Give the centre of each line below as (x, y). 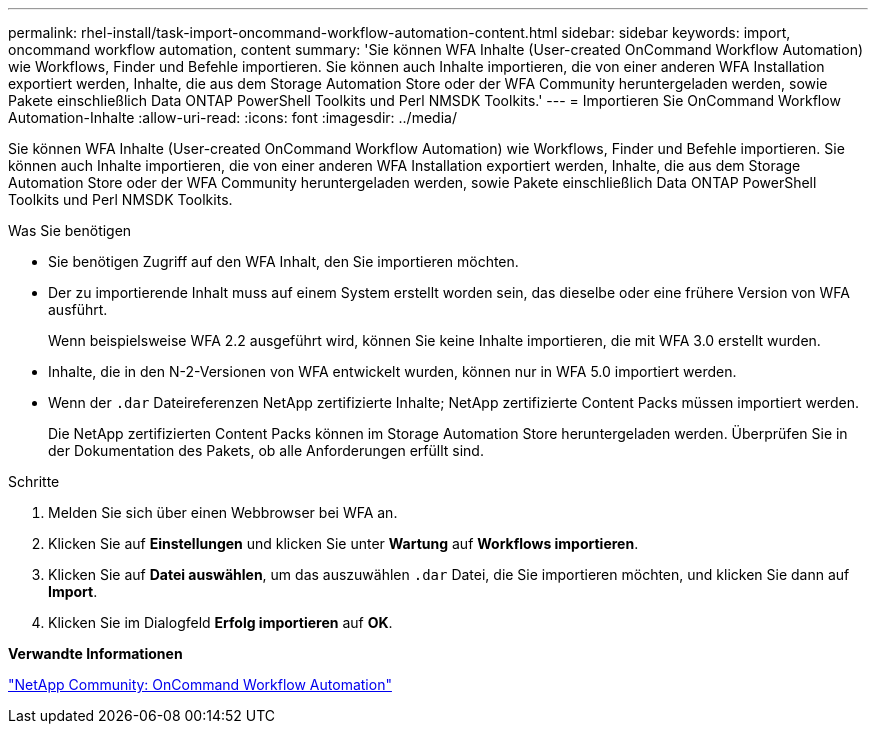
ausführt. (78, 309)
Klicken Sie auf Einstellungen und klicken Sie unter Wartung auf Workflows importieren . (343, 543)
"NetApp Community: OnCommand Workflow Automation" (200, 684)
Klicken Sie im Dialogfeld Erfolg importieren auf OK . (220, 622)
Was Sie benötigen (70, 230)
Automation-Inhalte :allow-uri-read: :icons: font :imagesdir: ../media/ (232, 117)
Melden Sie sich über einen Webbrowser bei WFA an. (223, 512)
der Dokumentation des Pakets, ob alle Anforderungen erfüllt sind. (266, 450)
